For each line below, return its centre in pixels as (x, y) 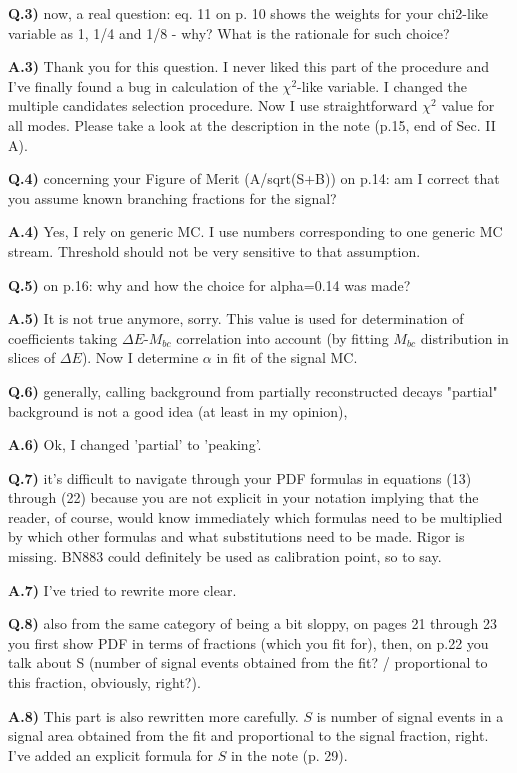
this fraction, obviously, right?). (104, 682)
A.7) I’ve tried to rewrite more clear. (122, 589)
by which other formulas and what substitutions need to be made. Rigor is (236, 536)
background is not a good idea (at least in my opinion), (178, 410)
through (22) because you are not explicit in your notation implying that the (243, 497)
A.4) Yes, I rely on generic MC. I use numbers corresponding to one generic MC (255, 231)
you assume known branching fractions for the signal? (172, 197)
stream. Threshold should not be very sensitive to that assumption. (214, 250)
